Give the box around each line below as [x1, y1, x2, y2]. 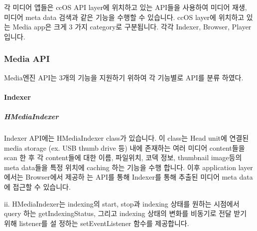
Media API [4, 52, 50, 65]
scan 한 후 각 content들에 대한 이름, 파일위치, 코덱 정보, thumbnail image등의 [4, 152, 242, 163]
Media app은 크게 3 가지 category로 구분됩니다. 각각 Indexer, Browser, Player [12, 21, 252, 32]
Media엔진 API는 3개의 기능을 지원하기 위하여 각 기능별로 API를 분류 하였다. [4, 72, 244, 82]
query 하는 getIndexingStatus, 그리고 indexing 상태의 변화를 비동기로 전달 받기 [4, 208, 247, 219]
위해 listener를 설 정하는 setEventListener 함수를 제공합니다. [4, 218, 189, 228]
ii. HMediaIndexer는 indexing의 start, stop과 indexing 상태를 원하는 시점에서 [4, 198, 240, 209]
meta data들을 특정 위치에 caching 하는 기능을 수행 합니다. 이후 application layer [4, 162, 253, 172]
